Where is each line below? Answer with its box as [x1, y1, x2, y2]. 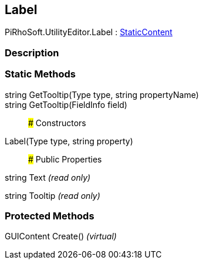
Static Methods [5, 68, 76, 80]
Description [5, 46, 59, 59]
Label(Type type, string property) [5, 136, 133, 146]
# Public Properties [28, 154, 102, 164]
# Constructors [28, 117, 86, 128]
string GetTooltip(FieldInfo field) [5, 99, 127, 110]
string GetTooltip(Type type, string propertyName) [5, 89, 199, 100]
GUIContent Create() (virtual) [5, 231, 117, 242]
